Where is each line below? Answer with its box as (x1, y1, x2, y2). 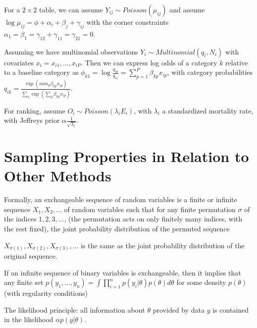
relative (225, 57, 248, 67)
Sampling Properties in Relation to (4, 146, 249, 166)
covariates (4, 57, 34, 67)
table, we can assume (39, 4, 103, 14)
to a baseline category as (4, 67, 79, 77)
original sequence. (4, 251, 57, 261)
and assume (169, 4, 205, 14)
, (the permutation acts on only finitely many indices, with (64, 214, 243, 224)
